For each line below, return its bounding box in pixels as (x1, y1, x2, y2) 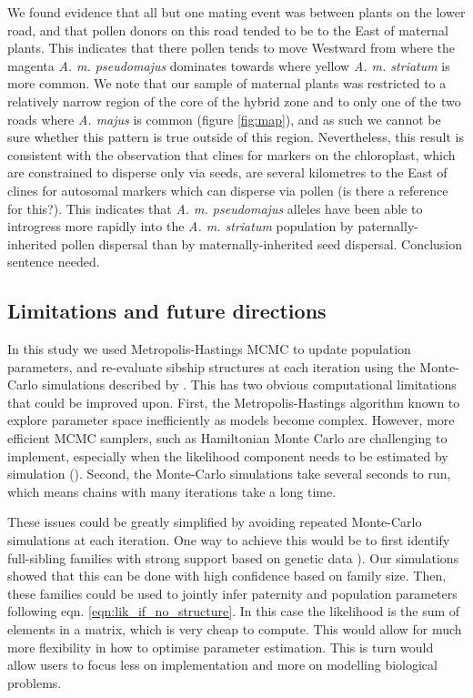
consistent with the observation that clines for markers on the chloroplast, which (7, 145, 456, 164)
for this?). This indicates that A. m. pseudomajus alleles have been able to (7, 198, 423, 217)
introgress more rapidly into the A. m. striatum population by (7, 217, 354, 236)
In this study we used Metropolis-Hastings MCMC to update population (7, 339, 411, 359)
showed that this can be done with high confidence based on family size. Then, (7, 566, 447, 585)
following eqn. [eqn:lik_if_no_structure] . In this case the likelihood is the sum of (7, 602, 460, 621)
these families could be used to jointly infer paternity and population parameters (7, 583, 458, 602)
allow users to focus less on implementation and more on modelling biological (7, 655, 438, 674)
